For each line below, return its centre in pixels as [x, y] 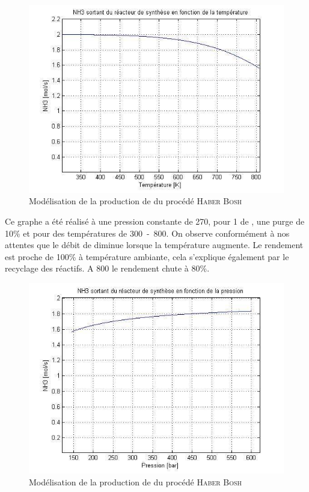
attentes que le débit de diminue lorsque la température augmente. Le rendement [154, 245]
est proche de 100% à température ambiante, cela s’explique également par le [147, 256]
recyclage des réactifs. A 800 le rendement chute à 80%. [107, 268]
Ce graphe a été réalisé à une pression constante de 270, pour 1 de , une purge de [155, 221]
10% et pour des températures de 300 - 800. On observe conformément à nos [147, 233]
